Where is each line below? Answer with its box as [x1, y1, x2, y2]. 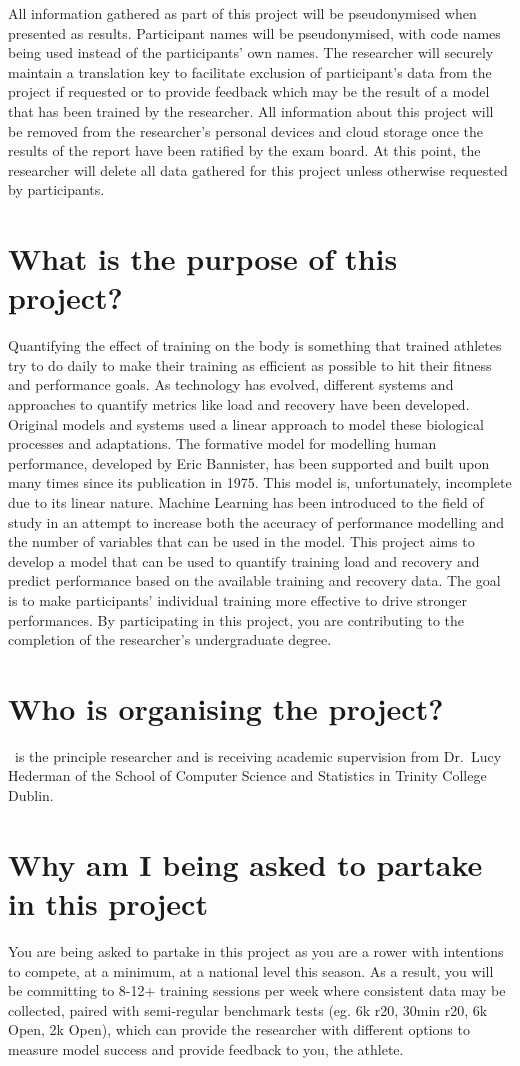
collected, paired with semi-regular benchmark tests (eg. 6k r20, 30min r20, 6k [8, 999, 488, 1020]
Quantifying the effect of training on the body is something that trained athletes [8, 335, 502, 356]
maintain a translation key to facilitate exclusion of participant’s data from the [8, 61, 492, 82]
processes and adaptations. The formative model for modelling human [8, 433, 437, 454]
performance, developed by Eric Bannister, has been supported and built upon [8, 452, 490, 473]
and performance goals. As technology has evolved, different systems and [8, 374, 454, 395]
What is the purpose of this [8, 238, 398, 279]
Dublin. [8, 785, 54, 806]
